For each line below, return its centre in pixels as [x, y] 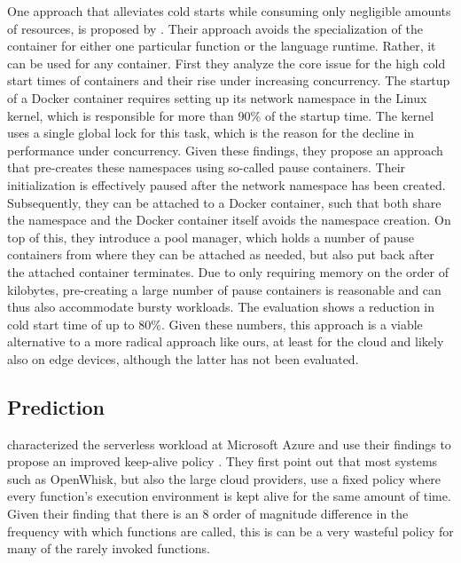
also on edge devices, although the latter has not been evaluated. [183, 358]
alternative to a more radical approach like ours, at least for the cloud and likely [226, 341]
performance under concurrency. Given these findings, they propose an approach [225, 150]
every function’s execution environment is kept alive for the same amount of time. [229, 496]
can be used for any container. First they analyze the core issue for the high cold [227, 63]
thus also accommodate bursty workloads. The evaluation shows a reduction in [221, 307]
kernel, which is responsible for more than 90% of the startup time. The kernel [221, 115]
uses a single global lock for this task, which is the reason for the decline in [211, 133]
